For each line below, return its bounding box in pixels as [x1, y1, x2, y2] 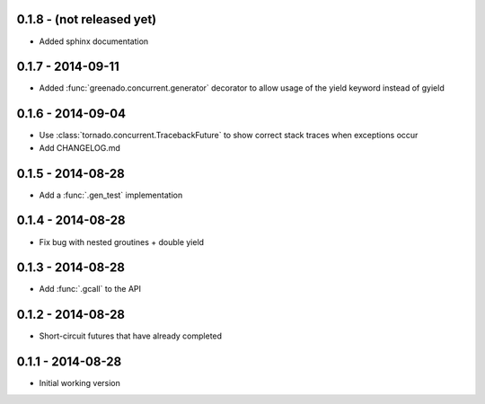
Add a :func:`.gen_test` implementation [39, 189, 183, 200]
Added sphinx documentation [39, 36, 149, 47]
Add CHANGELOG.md [39, 142, 120, 153]
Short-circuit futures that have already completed [39, 330, 223, 341]
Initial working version [39, 378, 121, 389]
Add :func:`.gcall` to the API [39, 284, 142, 294]
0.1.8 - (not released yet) [16, 12, 157, 27]
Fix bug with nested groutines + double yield [39, 236, 205, 247]
